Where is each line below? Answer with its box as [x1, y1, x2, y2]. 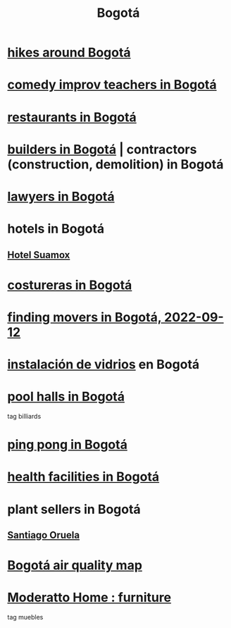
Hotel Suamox [7, 249, 70, 261]
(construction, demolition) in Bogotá [7, 156, 224, 172]
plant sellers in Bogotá [7, 501, 141, 517]
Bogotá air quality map [7, 558, 143, 574]
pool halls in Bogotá [7, 389, 125, 405]
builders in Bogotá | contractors [7, 141, 197, 157]
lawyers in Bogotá [7, 188, 115, 204]
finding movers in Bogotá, [7, 309, 162, 325]
